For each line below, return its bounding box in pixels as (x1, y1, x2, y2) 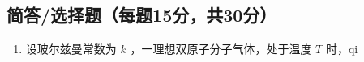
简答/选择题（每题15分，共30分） (6, 2, 277, 27)
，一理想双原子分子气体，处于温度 (130, 40, 312, 57)
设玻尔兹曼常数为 (25, 40, 117, 57)
